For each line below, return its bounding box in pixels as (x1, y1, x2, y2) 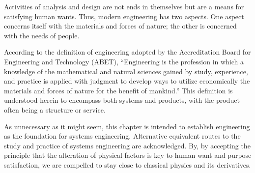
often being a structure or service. (4, 104, 106, 115)
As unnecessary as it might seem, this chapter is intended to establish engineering (4, 121, 250, 131)
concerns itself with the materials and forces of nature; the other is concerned (4, 21, 237, 31)
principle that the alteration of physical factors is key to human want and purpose (4, 150, 252, 160)
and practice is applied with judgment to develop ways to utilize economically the (4, 76, 250, 86)
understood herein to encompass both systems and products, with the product (4, 95, 240, 105)
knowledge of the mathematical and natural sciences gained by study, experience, (4, 66, 248, 76)
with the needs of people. (4, 30, 80, 40)
